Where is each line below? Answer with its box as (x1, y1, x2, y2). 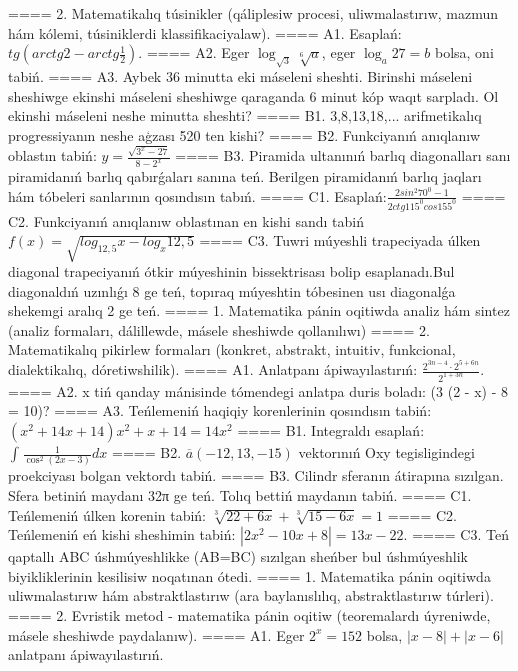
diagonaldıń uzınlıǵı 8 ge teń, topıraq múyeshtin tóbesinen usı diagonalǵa (8, 280, 456, 301)
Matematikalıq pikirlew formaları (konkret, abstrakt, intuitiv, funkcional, (8, 339, 456, 360)
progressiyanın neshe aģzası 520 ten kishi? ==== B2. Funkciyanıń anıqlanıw (8, 124, 481, 145)
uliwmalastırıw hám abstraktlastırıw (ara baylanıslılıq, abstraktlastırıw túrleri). (8, 585, 494, 606)
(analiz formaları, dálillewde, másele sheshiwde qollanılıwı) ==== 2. (8, 319, 430, 340)
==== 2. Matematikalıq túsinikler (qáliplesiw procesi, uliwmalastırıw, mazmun (8, 3, 499, 23)
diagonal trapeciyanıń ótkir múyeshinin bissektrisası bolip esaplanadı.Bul (8, 260, 455, 281)
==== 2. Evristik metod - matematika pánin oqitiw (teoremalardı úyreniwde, (8, 604, 491, 625)
